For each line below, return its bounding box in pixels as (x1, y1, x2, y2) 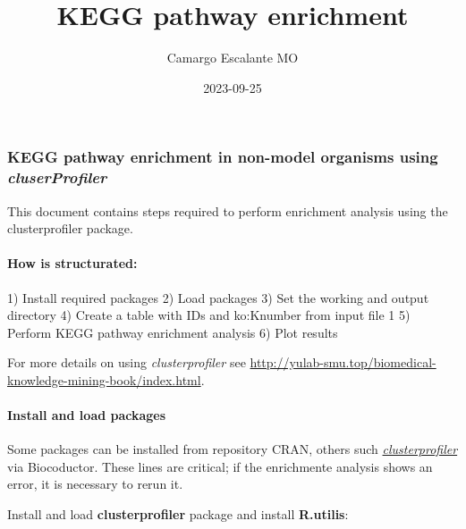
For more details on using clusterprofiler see (7, 353, 246, 372)
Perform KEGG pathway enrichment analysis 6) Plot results (7, 323, 338, 341)
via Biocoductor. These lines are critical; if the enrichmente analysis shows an (7, 457, 433, 475)
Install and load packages (7, 406, 166, 424)
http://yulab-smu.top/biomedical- (250, 353, 436, 372)
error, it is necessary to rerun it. (7, 474, 183, 493)
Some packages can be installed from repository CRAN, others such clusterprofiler (7, 440, 458, 458)
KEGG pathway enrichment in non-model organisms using (7, 146, 438, 168)
